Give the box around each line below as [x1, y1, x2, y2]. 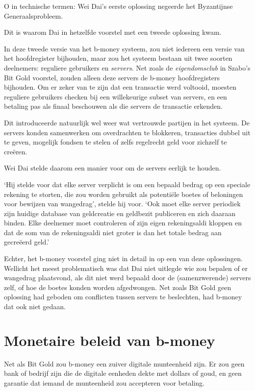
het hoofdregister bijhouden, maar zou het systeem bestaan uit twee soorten [4, 53, 232, 63]
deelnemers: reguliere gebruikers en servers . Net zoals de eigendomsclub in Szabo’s [4, 62, 251, 73]
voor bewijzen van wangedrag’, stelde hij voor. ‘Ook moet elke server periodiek [4, 198, 241, 209]
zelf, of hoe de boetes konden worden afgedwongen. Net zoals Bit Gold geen [4, 282, 231, 292]
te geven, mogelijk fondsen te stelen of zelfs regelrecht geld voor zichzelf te [4, 137, 227, 147]
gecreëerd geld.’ [4, 237, 50, 247]
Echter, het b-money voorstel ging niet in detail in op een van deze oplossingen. [4, 253, 243, 264]
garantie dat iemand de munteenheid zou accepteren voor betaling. [4, 377, 204, 388]
